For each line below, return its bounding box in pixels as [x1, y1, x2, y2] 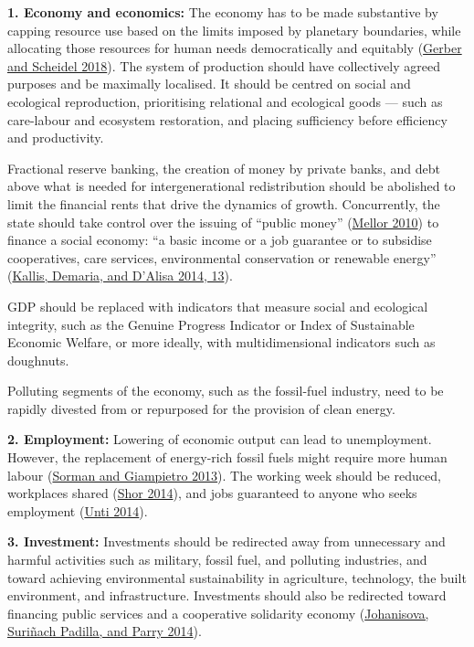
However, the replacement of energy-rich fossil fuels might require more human [7, 448, 448, 467]
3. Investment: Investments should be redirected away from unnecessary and [7, 532, 446, 551]
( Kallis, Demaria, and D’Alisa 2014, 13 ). [7, 266, 233, 285]
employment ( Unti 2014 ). [7, 501, 148, 520]
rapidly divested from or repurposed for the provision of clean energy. [7, 398, 395, 418]
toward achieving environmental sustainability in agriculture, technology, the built [7, 567, 467, 587]
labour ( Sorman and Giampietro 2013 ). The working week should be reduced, [7, 465, 441, 484]
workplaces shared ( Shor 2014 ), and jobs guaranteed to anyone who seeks [7, 483, 417, 503]
